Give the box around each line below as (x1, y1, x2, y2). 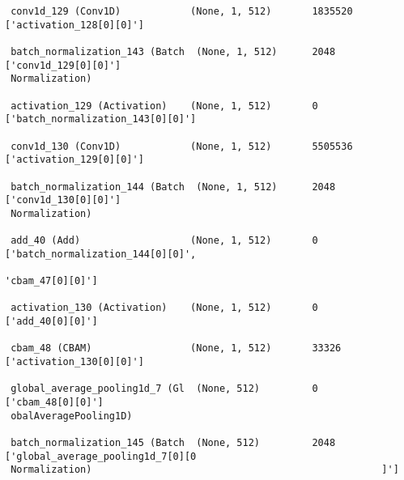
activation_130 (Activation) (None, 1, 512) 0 (11, 302, 318, 314)
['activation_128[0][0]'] (5, 19, 144, 31)
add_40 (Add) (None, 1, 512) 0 (11, 235, 318, 247)
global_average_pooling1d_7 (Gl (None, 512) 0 (11, 383, 318, 395)
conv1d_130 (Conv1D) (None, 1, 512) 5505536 (11, 140, 353, 152)
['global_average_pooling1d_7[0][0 (5, 450, 197, 462)
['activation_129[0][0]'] (5, 154, 144, 166)
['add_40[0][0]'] (5, 316, 98, 328)
